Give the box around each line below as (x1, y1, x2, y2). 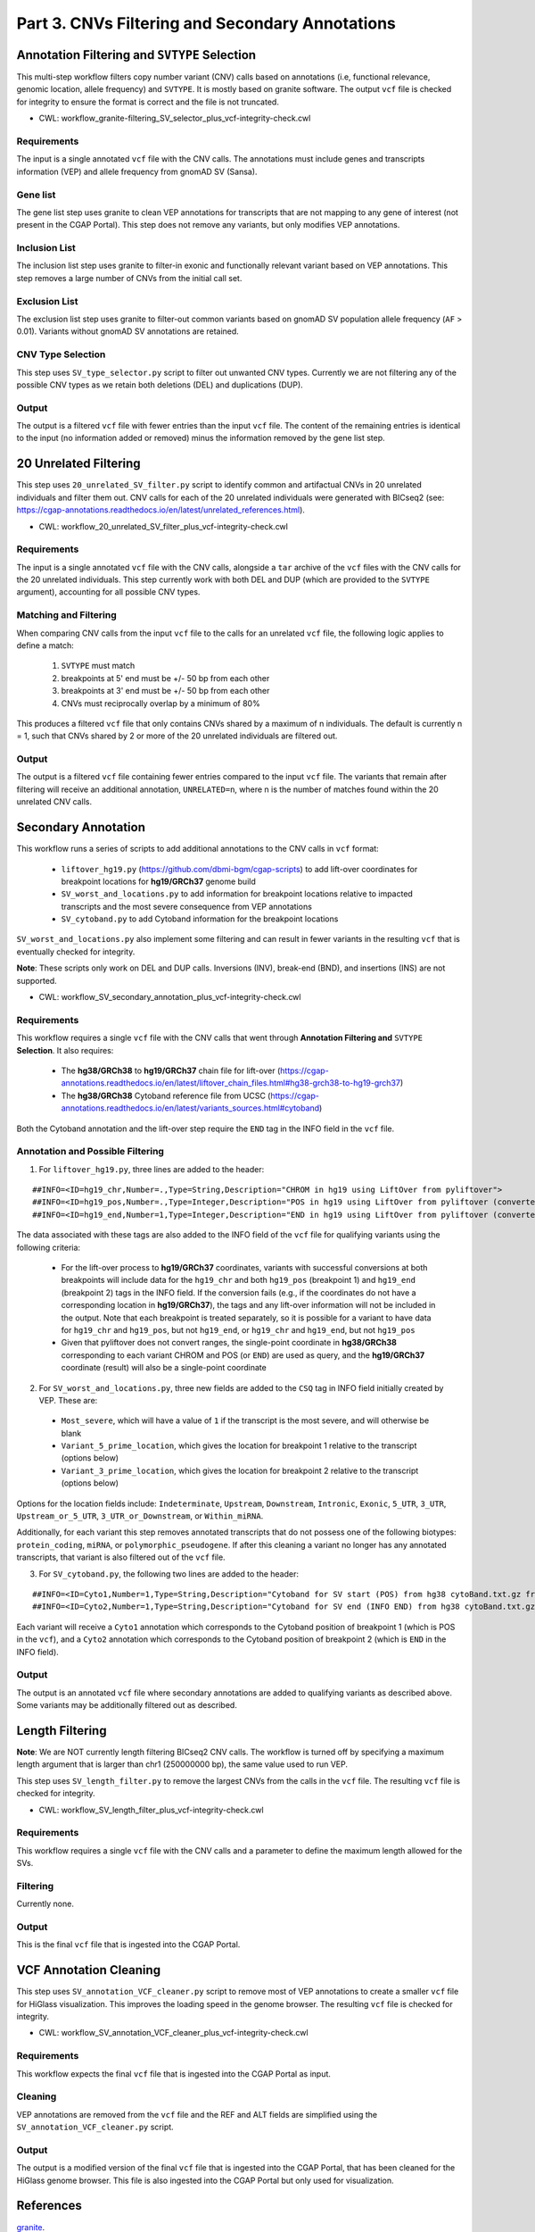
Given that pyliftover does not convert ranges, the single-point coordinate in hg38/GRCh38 (61, 1337, 397, 1348)
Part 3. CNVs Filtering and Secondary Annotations (16, 13, 397, 33)
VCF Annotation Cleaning (16, 1962, 160, 1978)
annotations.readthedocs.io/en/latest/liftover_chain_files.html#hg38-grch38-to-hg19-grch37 (61, 1078, 401, 1088)
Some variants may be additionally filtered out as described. (16, 1700, 238, 1711)
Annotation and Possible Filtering (16, 1145, 165, 1158)
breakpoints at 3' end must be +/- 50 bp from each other (61, 686, 270, 696)
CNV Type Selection (16, 348, 106, 361)
